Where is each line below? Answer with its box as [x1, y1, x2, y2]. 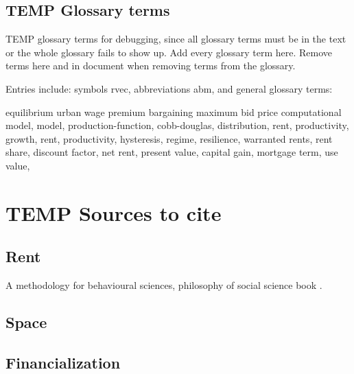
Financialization [5, 351, 121, 373]
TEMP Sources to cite [5, 198, 222, 226]
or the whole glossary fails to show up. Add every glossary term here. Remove [5, 45, 333, 59]
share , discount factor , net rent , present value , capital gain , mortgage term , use [5, 145, 338, 159]
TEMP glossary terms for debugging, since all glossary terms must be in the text [5, 32, 346, 46]
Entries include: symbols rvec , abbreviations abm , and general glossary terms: [5, 81, 333, 95]
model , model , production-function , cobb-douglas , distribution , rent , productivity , [5, 118, 349, 132]
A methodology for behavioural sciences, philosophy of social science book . [5, 278, 322, 292]
